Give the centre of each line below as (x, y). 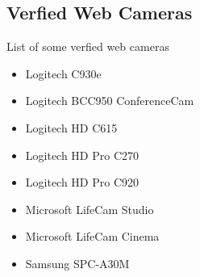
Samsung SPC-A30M (77, 263)
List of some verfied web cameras (88, 46)
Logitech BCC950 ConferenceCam (110, 101)
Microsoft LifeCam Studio (90, 209)
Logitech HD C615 (71, 127)
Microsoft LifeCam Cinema (92, 236)
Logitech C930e (63, 73)
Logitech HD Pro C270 (82, 155)
